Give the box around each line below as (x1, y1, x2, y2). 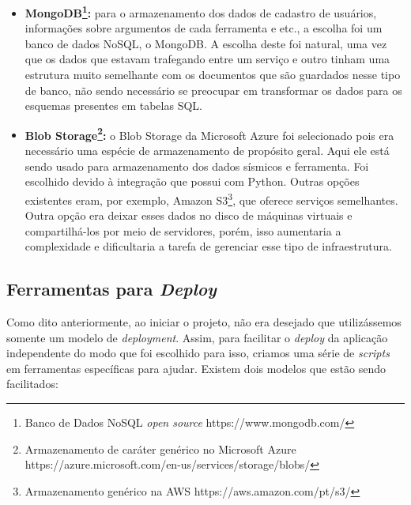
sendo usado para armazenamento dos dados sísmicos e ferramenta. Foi (25, 157, 369, 174)
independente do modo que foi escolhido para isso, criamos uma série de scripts (6, 345, 390, 361)
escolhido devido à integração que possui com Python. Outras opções (25, 173, 360, 190)
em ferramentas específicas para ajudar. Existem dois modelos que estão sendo (6, 360, 386, 376)
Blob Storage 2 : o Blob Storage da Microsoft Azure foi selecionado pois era (25, 124, 394, 143)
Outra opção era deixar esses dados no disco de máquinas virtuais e (25, 207, 353, 224)
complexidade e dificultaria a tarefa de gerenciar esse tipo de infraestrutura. (25, 238, 392, 254)
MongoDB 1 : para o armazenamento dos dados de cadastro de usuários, (25, 2, 377, 21)
